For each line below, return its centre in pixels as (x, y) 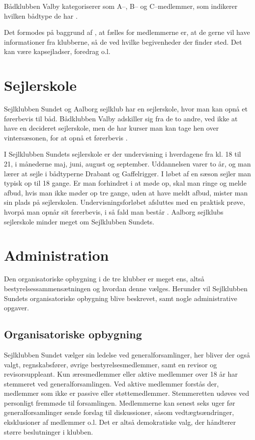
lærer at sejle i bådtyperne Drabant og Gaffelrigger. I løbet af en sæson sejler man (127, 173)
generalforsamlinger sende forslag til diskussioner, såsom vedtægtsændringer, (119, 412)
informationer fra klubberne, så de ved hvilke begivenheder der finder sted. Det (123, 41)
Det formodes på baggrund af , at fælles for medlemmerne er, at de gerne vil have (127, 32)
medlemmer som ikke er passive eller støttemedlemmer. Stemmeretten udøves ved (127, 393)
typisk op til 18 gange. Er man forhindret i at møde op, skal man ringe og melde (125, 183)
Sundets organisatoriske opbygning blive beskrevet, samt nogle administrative (121, 298)
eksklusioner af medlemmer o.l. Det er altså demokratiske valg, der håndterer (120, 422)
